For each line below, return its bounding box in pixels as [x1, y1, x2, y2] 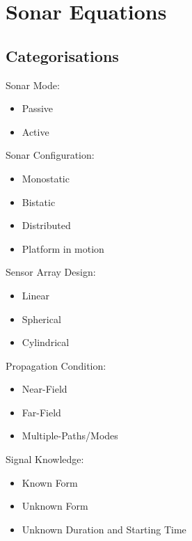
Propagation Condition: [6, 358, 106, 373]
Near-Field [22, 382, 67, 396]
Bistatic [22, 194, 56, 209]
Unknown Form [22, 499, 88, 513]
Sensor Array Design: [6, 265, 96, 279]
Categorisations [6, 45, 119, 66]
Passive [22, 101, 54, 116]
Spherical [22, 311, 61, 326]
